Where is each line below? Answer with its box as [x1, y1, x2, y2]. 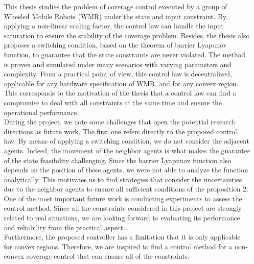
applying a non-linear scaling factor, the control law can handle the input [4, 21, 224, 31]
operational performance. [4, 107, 79, 117]
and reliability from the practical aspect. [4, 222, 125, 232]
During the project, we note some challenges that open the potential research [4, 117, 235, 127]
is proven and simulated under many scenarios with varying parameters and [4, 59, 231, 69]
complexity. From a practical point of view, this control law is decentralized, [4, 69, 232, 79]
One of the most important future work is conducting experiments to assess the [4, 193, 242, 203]
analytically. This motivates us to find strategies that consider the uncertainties [4, 174, 242, 184]
